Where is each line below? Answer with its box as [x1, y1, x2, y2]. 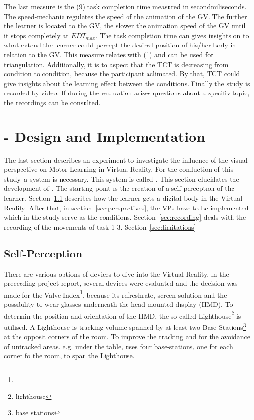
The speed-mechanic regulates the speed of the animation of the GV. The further [4, 11, 247, 21]
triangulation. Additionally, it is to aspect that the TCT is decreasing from [4, 59, 229, 69]
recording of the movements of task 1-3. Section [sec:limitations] [4, 221, 196, 232]
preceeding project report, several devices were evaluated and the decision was [4, 278, 238, 288]
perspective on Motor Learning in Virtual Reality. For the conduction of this [4, 164, 233, 174]
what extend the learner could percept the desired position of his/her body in [4, 40, 236, 50]
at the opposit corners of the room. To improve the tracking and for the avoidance [4, 331, 250, 342]
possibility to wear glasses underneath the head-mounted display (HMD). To [4, 299, 233, 309]
